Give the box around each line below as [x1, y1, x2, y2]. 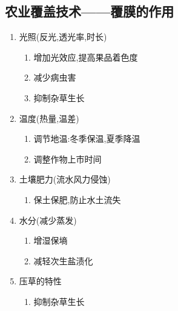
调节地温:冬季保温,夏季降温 [33, 132, 140, 145]
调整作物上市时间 [33, 152, 102, 165]
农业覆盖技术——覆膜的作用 [5, 2, 174, 21]
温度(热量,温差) [19, 112, 79, 124]
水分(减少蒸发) [19, 213, 77, 226]
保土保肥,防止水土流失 [33, 193, 121, 206]
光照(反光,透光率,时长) [19, 30, 107, 43]
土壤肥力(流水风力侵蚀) [19, 173, 111, 186]
